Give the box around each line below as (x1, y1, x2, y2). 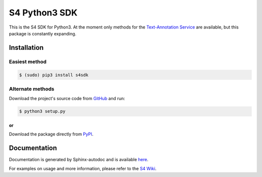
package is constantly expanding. (9, 30, 77, 36)
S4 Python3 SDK (9, 7, 78, 18)
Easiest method (9, 58, 47, 65)
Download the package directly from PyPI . (9, 131, 94, 137)
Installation (9, 44, 44, 52)
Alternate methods (9, 85, 54, 92)
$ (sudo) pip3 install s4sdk (19, 72, 89, 77)
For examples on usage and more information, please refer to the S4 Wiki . (9, 165, 157, 171)
